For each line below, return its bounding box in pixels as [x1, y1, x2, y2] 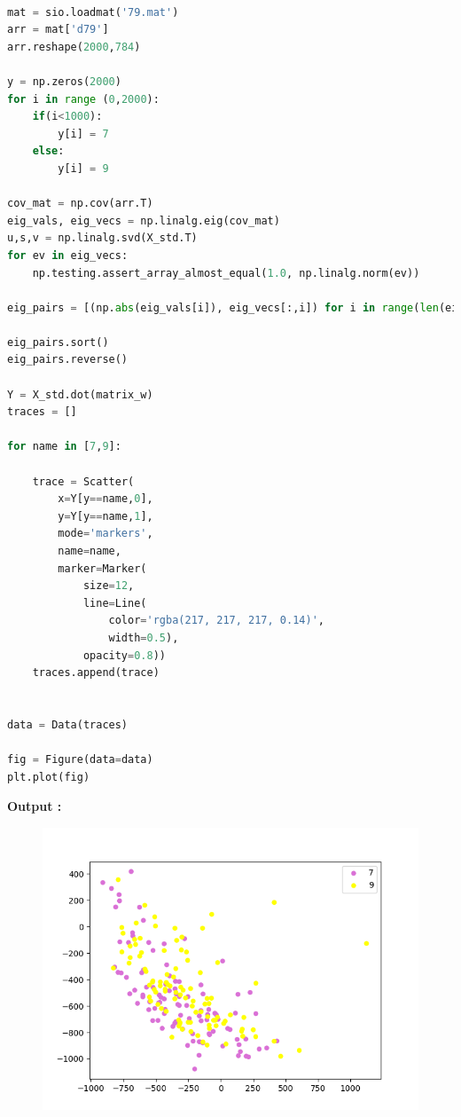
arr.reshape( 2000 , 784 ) [7, 40, 141, 53]
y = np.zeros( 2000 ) [7, 75, 121, 88]
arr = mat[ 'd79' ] [7, 23, 109, 36]
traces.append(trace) [32, 666, 160, 680]
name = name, [58, 545, 121, 557]
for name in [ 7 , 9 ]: [7, 440, 121, 453]
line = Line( [82, 596, 147, 610]
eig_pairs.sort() [7, 335, 109, 349]
